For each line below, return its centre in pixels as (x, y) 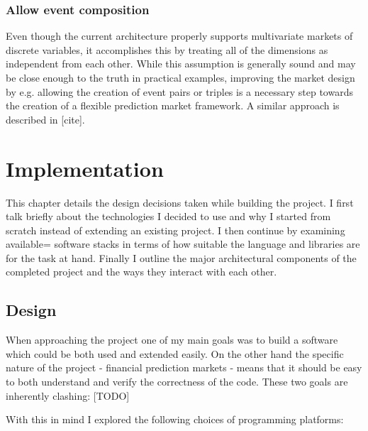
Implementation (85, 168)
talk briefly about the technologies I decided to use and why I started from (168, 216)
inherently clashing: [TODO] (68, 395)
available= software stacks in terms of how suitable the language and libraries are (183, 244)
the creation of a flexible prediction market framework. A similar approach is (173, 105)
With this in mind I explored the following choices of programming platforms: (175, 419)
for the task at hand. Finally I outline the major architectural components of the (181, 257)
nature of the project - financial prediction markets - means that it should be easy (184, 367)
